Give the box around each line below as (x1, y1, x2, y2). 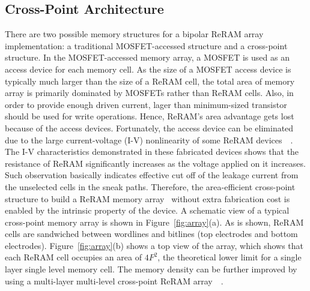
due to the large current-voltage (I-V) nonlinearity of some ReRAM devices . (5, 133, 293, 146)
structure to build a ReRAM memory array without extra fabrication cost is (5, 192, 290, 205)
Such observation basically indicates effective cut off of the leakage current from (5, 169, 299, 181)
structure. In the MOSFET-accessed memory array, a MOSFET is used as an (5, 51, 290, 64)
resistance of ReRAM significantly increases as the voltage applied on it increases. (5, 157, 306, 169)
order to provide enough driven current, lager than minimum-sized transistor (5, 98, 287, 110)
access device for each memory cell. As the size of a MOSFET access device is (5, 62, 291, 75)
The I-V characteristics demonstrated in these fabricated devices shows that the (5, 145, 299, 158)
